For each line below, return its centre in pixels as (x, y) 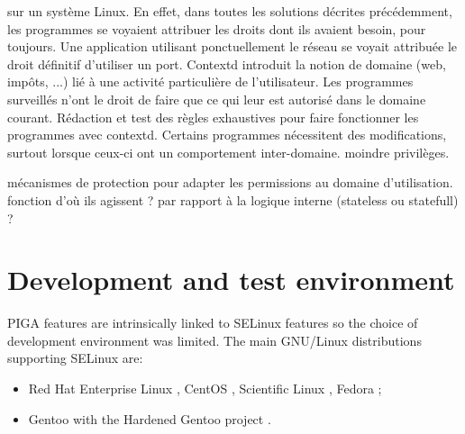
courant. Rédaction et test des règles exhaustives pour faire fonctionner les (213, 117)
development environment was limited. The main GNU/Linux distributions (214, 340)
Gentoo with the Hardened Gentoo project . (150, 418)
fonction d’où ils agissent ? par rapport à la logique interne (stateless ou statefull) (233, 199)
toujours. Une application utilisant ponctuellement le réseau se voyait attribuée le (232, 46)
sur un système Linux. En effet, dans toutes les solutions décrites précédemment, (230, 11)
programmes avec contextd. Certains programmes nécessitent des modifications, (227, 135)
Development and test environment (231, 280)
